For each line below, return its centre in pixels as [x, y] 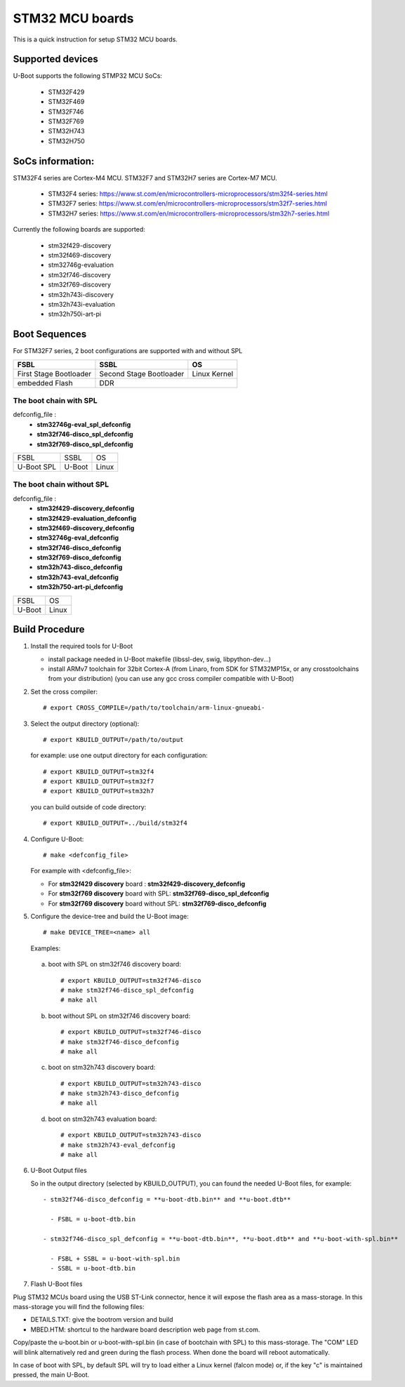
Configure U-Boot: [57, 839]
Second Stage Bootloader [142, 373]
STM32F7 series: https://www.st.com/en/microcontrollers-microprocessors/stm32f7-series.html [188, 204]
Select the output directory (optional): [85, 724]
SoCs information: [54, 161]
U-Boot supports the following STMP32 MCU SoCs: [88, 76]
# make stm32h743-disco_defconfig [120, 1094]
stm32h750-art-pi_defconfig [80, 587]
